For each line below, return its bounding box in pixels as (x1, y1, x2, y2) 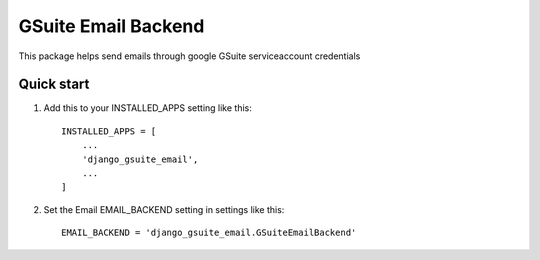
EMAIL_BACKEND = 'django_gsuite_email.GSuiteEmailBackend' (61, 227, 357, 239)
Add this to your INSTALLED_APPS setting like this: (43, 102, 252, 114)
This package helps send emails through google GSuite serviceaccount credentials (18, 50, 361, 62)
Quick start (18, 76, 90, 93)
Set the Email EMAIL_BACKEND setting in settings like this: (43, 203, 285, 215)
